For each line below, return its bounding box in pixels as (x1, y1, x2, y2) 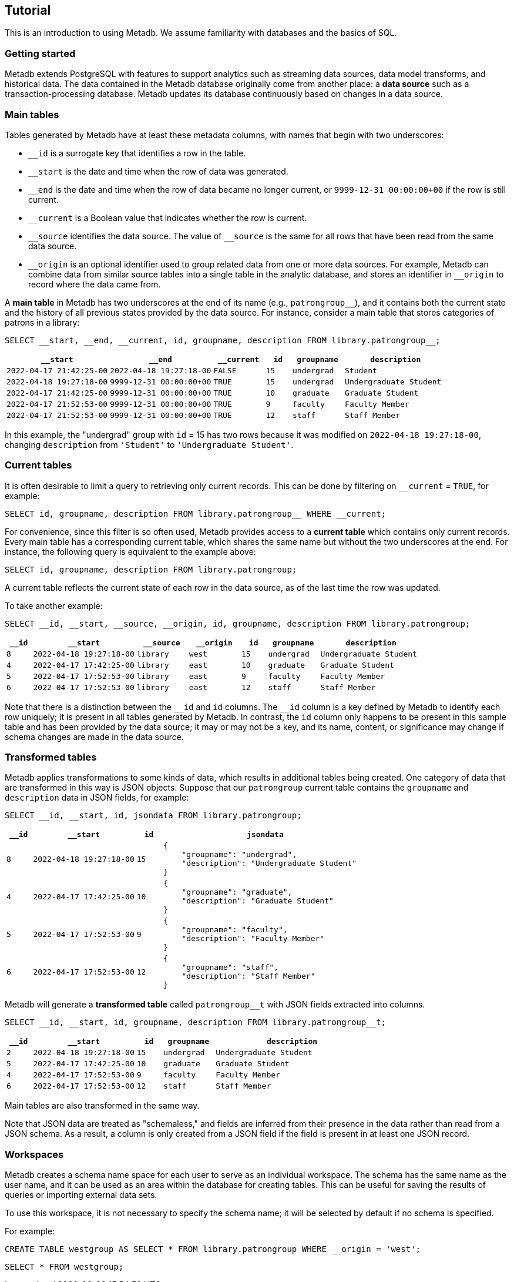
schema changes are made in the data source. (5, 731, 184, 742)
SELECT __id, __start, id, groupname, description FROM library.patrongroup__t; (5, 1017, 387, 1027)
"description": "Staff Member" (182, 972, 315, 981)
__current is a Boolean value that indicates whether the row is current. (28, 212, 307, 223)
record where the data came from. (28, 279, 161, 289)
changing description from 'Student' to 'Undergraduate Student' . (5, 439, 294, 450)
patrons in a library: (5, 317, 80, 327)
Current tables (5, 459, 72, 471)
